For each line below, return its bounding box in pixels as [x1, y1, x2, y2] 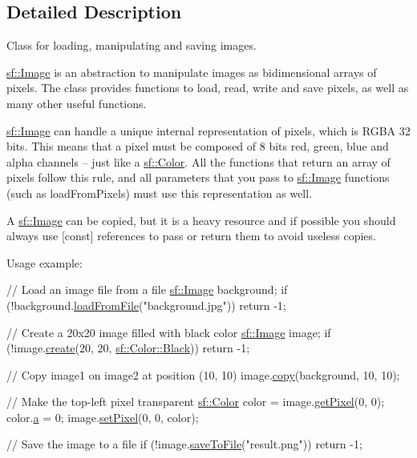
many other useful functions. [6, 94, 147, 111]
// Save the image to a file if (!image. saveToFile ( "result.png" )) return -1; [6, 436, 362, 452]
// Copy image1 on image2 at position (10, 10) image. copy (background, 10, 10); [6, 366, 400, 383]
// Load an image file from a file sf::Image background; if [6, 281, 288, 298]
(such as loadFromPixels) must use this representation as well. [6, 184, 313, 201]
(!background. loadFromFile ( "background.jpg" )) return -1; [6, 296, 286, 313]
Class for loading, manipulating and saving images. [6, 37, 257, 54]
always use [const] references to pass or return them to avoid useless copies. [6, 227, 376, 244]
